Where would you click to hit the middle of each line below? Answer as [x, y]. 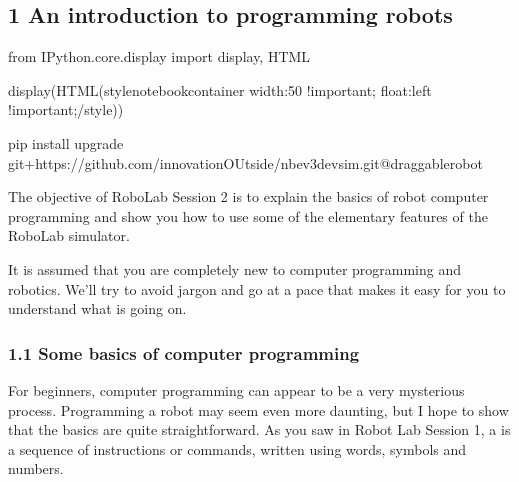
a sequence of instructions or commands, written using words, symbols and [237, 448]
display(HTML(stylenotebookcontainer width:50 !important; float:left [220, 89]
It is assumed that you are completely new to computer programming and [235, 268]
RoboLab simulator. [69, 235]
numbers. [36, 468]
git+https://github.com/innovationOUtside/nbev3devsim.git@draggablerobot [245, 162]
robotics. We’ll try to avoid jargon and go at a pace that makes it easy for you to [257, 288]
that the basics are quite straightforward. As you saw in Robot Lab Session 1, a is [259, 429]
